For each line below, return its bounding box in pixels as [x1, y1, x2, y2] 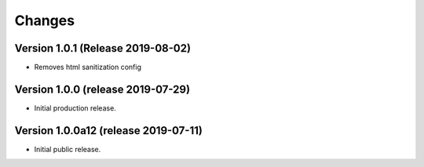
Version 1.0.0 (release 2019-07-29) [14, 82, 191, 96]
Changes [14, 12, 75, 29]
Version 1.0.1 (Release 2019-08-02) [14, 42, 192, 55]
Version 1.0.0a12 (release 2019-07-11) [14, 124, 203, 137]
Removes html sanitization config [34, 63, 141, 72]
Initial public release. [34, 144, 101, 154]
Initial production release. [34, 103, 117, 113]
